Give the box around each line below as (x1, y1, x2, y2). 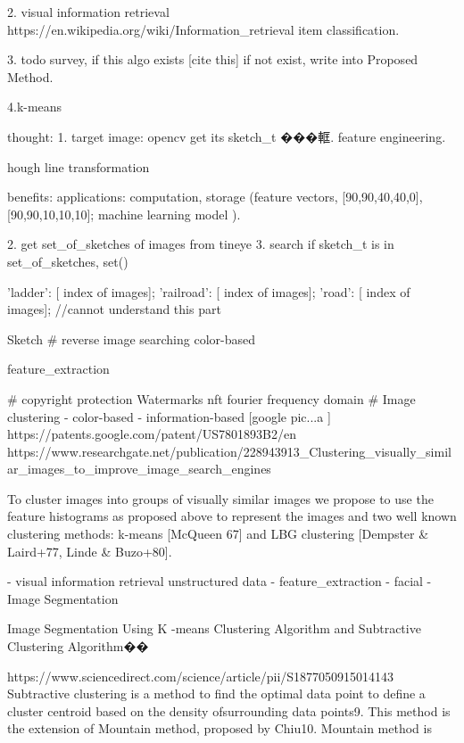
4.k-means (7, 97, 62, 116)
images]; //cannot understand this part (7, 300, 221, 318)
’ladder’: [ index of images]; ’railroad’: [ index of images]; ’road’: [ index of (7, 282, 410, 301)
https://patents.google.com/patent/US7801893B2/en (7, 425, 296, 443)
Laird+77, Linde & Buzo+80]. (7, 541, 172, 560)
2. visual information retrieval (7, 3, 170, 21)
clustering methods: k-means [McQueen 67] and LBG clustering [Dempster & (7, 524, 429, 543)
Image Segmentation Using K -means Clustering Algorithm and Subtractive (7, 619, 421, 638)
